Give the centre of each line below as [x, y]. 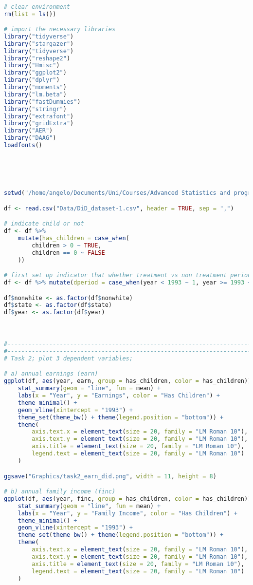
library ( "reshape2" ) [37, 58]
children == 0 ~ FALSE [68, 253]
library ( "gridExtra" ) [39, 123]
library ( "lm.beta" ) [35, 94]
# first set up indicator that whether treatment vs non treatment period [128, 275]
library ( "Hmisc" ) [32, 66]
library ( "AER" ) [28, 131]
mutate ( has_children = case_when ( [73, 238]
